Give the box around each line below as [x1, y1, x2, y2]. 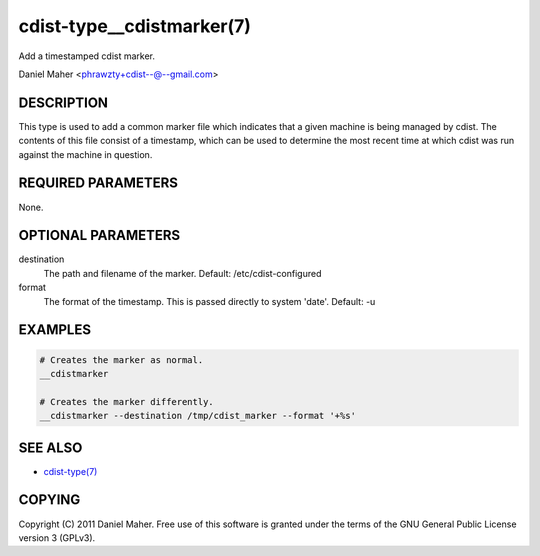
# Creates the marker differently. [39, 396, 214, 407]
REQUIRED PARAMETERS [18, 175, 179, 192]
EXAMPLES [18, 321, 92, 339]
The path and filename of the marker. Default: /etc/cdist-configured [43, 267, 322, 279]
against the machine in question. [18, 148, 153, 160]
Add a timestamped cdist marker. [18, 50, 155, 62]
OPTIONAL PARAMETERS [18, 227, 181, 244]
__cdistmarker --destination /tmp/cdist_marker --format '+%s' [39, 410, 357, 422]
